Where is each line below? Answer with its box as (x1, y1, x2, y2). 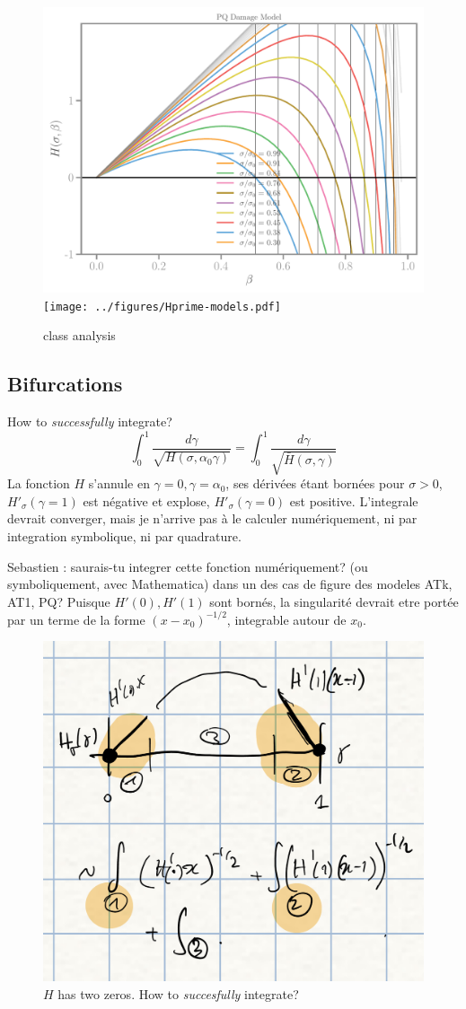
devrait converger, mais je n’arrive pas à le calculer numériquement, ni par (7, 509, 418, 528)
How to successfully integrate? (7, 412, 172, 431)
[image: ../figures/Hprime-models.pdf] (43, 300, 281, 313)
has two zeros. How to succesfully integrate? (57, 984, 299, 1003)
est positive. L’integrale (289, 491, 418, 510)
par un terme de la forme (7, 610, 145, 628)
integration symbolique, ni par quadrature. (7, 526, 242, 545)
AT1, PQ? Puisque (7, 592, 110, 610)
